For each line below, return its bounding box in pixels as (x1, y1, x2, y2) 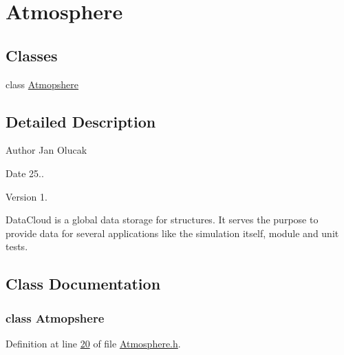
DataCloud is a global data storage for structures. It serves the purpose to (6, 212, 319, 227)
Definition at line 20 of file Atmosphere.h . (6, 336, 181, 350)
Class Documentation (6, 273, 161, 294)
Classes (6, 44, 58, 65)
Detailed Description (6, 110, 156, 132)
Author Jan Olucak (6, 143, 87, 157)
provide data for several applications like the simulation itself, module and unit (6, 225, 339, 240)
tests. (6, 239, 28, 254)
